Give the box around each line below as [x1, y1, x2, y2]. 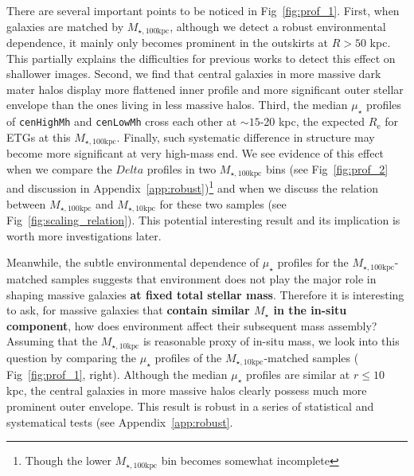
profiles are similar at [246, 365, 350, 382]
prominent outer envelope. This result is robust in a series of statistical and [6, 398, 374, 415]
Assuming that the [6, 333, 98, 349]
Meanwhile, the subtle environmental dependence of [6, 254, 260, 271]
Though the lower [25, 452, 111, 469]
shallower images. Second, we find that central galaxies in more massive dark [6, 65, 381, 82]
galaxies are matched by [6, 18, 124, 34]
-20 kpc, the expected [260, 113, 365, 130]
